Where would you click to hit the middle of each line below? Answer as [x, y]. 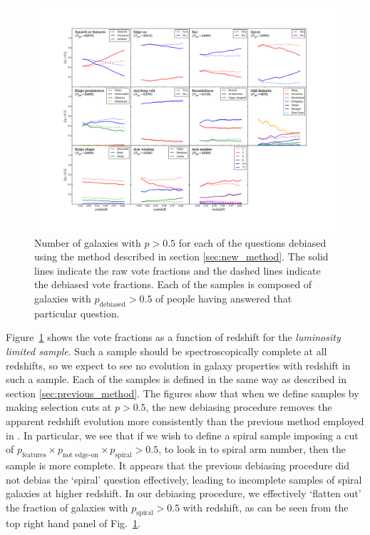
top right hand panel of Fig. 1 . [73, 523]
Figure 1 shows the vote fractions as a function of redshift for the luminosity [173, 337]
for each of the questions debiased [252, 242]
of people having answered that [224, 298]
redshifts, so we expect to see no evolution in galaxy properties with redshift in [178, 365]
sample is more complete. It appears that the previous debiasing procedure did [178, 465]
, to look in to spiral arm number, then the [252, 449]
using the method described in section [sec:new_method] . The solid [181, 256]
